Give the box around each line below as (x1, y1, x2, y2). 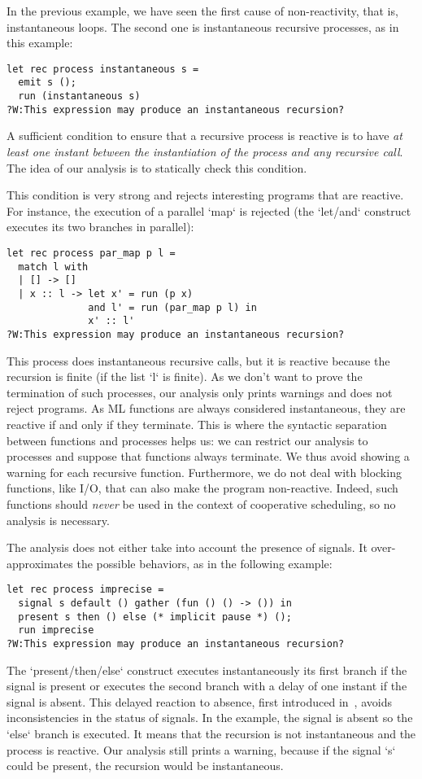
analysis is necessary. (7, 511, 110, 528)
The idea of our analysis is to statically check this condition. (7, 159, 307, 176)
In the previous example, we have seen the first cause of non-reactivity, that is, (7, 2, 398, 19)
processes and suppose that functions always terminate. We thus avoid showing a (7, 448, 410, 465)
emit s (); (18, 77, 76, 89)
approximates (7, 554, 73, 571)
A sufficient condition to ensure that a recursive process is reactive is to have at (7, 127, 402, 144)
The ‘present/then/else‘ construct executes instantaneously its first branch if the (7, 661, 407, 678)
